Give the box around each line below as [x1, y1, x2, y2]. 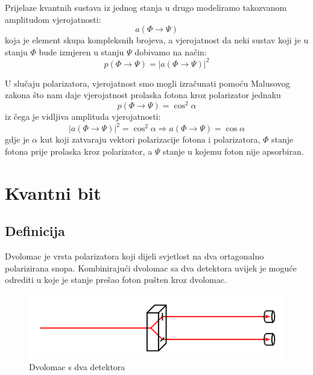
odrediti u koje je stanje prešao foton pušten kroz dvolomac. [5, 273, 227, 286]
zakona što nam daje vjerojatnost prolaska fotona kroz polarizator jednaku [5, 88, 281, 101]
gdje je [5, 133, 30, 146]
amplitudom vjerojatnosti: [5, 13, 101, 25]
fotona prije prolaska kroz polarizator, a [5, 144, 153, 157]
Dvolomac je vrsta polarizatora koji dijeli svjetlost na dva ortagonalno [5, 250, 264, 262]
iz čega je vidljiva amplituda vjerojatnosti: [5, 110, 161, 123]
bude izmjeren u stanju [39, 45, 124, 58]
